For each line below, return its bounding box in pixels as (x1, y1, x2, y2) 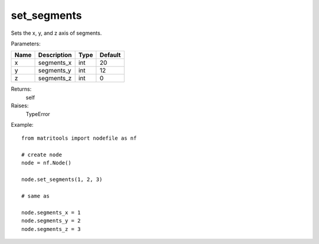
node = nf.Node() (21, 160, 71, 166)
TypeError (25, 110, 50, 117)
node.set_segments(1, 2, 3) (21, 176, 103, 183)
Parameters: (11, 40, 41, 47)
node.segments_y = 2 (21, 217, 81, 224)
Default (99, 51, 121, 59)
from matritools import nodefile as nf (21, 135, 137, 141)
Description (38, 51, 72, 59)
